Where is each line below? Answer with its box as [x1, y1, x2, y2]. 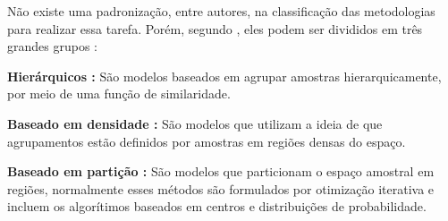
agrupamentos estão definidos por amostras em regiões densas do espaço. [7, 132, 406, 150]
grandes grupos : [7, 37, 97, 55]
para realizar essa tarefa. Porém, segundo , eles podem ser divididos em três [7, 19, 423, 38]
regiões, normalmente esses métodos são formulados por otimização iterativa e [7, 179, 435, 198]
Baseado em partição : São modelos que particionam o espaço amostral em [7, 162, 435, 181]
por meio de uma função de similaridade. [7, 84, 231, 103]
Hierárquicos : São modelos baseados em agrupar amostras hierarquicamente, [7, 66, 442, 85]
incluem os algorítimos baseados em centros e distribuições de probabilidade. [7, 197, 427, 216]
